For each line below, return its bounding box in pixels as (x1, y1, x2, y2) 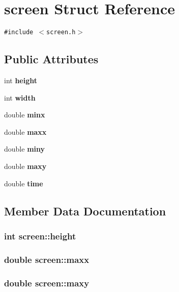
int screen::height (4, 229, 76, 242)
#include (4, 29, 34, 36)
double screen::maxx (4, 253, 89, 265)
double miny (4, 143, 45, 154)
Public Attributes (4, 51, 99, 67)
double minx (4, 109, 45, 120)
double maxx (4, 126, 47, 137)
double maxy (4, 160, 47, 171)
